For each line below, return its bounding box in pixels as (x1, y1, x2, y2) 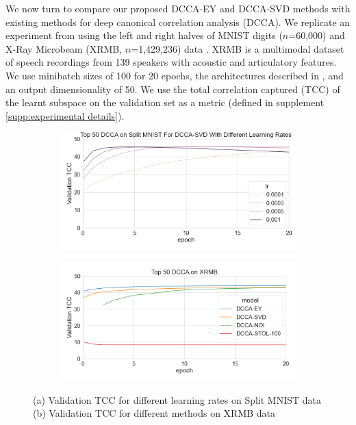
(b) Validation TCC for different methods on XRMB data (33, 406, 276, 420)
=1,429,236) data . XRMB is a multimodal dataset (131, 41, 344, 55)
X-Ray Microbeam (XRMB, (5, 41, 123, 55)
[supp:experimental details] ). (5, 108, 125, 123)
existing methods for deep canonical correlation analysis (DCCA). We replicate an (5, 14, 351, 29)
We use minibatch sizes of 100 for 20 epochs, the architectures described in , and (5, 68, 344, 82)
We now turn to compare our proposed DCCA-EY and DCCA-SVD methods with (5, 1, 351, 15)
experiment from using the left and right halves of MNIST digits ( (5, 28, 283, 42)
